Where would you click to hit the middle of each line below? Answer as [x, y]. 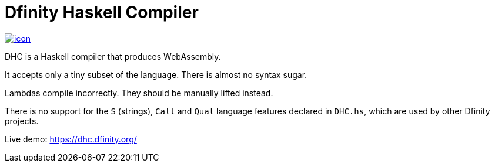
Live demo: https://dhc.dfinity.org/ [71, 139]
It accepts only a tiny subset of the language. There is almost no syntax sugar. [156, 74]
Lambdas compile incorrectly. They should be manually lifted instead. [139, 93]
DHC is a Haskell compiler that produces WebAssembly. [113, 56]
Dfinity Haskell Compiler [102, 12]
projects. [22, 121]
